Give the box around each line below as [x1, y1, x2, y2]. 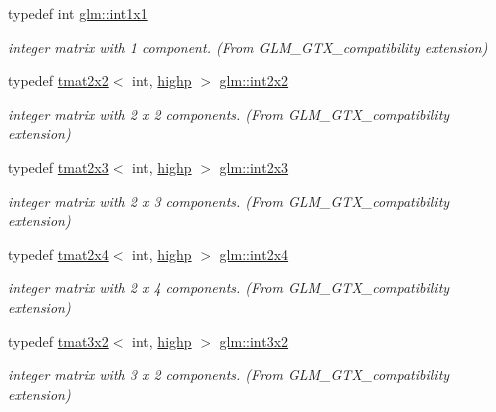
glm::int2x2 [219, 70, 289, 91]
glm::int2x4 [219, 243, 289, 264]
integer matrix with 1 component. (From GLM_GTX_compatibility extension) [8, 36, 488, 57]
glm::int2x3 [219, 156, 289, 177]
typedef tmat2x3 [8, 156, 109, 177]
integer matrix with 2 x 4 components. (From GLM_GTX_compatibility [8, 277, 450, 298]
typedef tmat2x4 [8, 243, 109, 264]
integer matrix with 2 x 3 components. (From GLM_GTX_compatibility [8, 190, 450, 211]
